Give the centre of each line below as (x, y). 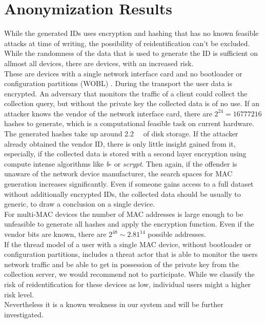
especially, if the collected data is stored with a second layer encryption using (125, 154)
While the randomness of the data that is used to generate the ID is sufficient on (131, 53)
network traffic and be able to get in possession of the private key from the (122, 264)
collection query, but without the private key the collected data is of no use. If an (132, 103)
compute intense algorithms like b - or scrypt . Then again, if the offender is (121, 163)
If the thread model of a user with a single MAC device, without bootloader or (128, 244)
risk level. (19, 294)
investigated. (24, 314)
